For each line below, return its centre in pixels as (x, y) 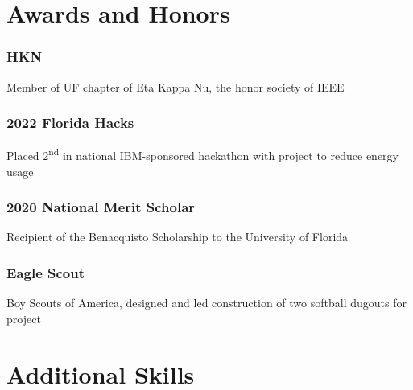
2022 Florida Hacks (70, 123)
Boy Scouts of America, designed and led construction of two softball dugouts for (206, 303)
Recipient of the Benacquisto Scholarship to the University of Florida (178, 237)
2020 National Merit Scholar (101, 207)
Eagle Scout (46, 272)
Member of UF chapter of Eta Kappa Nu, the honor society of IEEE (176, 86)
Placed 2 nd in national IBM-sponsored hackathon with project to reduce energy (202, 154)
